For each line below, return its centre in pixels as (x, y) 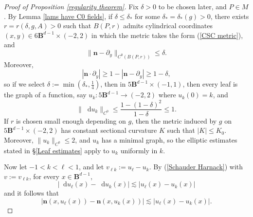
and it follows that (31, 193)
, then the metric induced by (174, 120)
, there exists (230, 16)
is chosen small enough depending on (71, 120)
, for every (44, 176)
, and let (91, 167)
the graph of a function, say (45, 95)
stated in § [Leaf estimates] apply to (57, 150)
